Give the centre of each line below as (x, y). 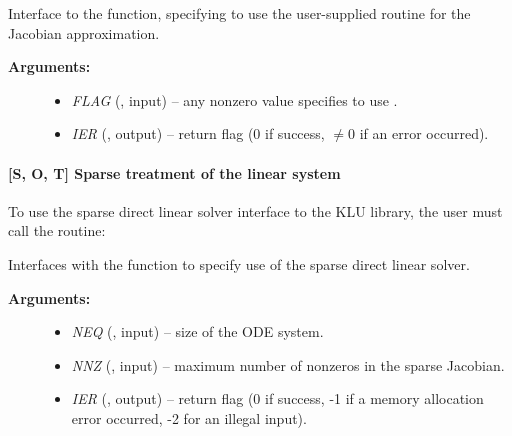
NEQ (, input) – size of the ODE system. (197, 331)
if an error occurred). (424, 133)
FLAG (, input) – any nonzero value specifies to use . (234, 99)
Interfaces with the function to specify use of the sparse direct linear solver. (239, 263)
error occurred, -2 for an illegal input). (189, 417)
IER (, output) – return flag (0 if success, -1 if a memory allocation (277, 398)
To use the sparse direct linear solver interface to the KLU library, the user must (255, 210)
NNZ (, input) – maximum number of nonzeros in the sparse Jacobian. (288, 364)
